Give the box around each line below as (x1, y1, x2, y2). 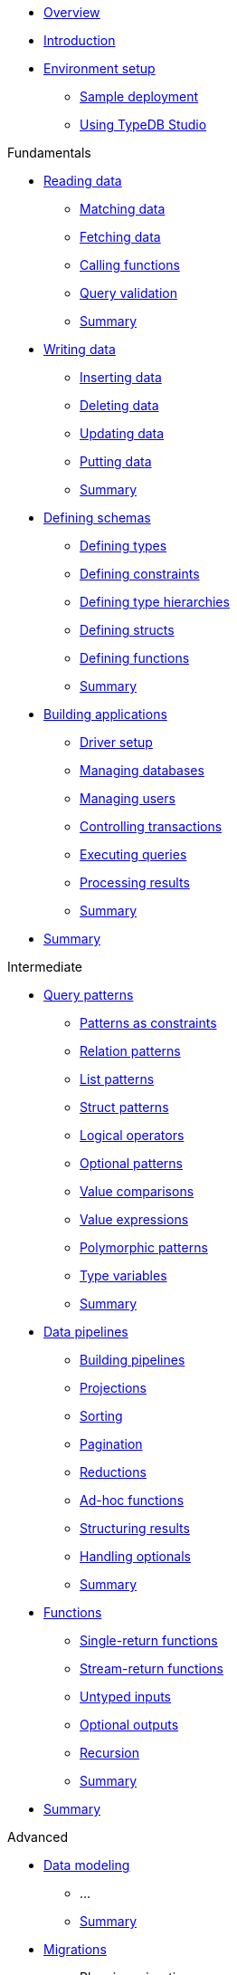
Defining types (80, 538, 167, 553)
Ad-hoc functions (80, 1492, 185, 1508)
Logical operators (80, 1127, 185, 1143)
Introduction (43, 33, 116, 48)
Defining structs (80, 622, 175, 638)
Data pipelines (43, 1324, 128, 1339)
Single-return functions (80, 1633, 218, 1648)
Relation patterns (80, 1043, 181, 1059)
